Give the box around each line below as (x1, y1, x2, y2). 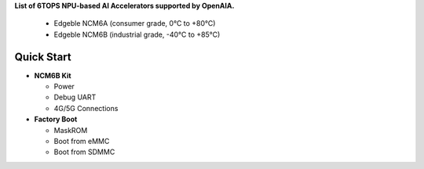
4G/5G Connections (53, 103, 119, 113)
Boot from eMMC (53, 137, 110, 146)
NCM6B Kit (34, 70, 71, 80)
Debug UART (53, 92, 97, 102)
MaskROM (53, 125, 88, 135)
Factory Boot (34, 114, 78, 124)
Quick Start (14, 50, 71, 63)
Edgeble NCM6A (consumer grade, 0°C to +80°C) (53, 19, 216, 28)
